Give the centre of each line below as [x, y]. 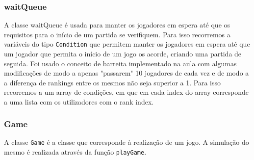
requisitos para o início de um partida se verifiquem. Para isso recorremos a [117, 34]
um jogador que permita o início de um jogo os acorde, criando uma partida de [123, 54]
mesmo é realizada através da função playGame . [75, 151]
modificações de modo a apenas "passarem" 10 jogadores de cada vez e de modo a [127, 73]
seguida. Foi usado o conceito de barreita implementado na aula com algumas [120, 63]
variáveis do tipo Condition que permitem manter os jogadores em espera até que [127, 44]
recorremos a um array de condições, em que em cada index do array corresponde [127, 92]
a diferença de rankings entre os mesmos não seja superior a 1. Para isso [112, 82]
